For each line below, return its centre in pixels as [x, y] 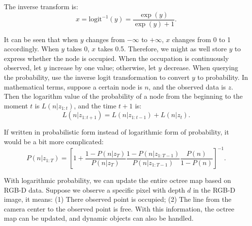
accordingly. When [32, 49]
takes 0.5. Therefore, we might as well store [162, 49]
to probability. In [223, 77]
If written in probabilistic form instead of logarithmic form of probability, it [117, 132]
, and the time [95, 105]
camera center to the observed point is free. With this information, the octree [119, 208]
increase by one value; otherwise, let [103, 68]
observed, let [23, 68]
